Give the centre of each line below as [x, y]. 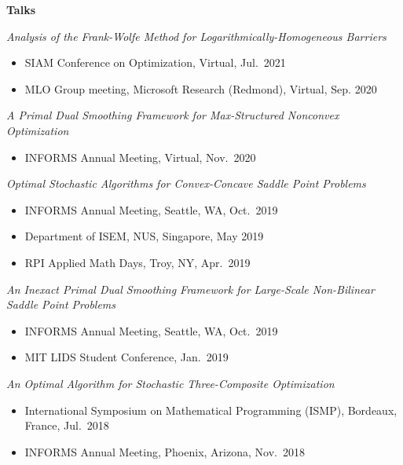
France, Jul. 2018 [67, 425]
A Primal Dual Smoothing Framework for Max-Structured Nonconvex [173, 115]
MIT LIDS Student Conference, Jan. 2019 [126, 357]
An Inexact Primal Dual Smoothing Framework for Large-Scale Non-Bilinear [191, 289]
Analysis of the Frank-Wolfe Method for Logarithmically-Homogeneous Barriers [196, 36]
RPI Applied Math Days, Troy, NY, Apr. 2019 [137, 262]
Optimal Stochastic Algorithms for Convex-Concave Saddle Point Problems [186, 183]
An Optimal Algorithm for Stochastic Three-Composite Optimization [170, 383]
